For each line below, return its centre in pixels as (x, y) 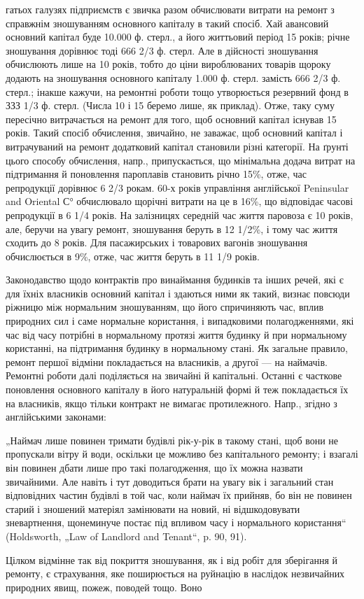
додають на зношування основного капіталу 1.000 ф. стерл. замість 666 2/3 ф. (173, 77)
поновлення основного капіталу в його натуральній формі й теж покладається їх (177, 389)
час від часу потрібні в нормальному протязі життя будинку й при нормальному (176, 334)
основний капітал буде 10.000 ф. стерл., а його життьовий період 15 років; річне (178, 37)
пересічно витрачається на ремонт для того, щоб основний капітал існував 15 (171, 119)
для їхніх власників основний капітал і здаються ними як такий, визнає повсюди (178, 293)
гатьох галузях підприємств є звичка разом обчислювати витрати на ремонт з (170, 9)
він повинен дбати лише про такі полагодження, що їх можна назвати (154, 467)
